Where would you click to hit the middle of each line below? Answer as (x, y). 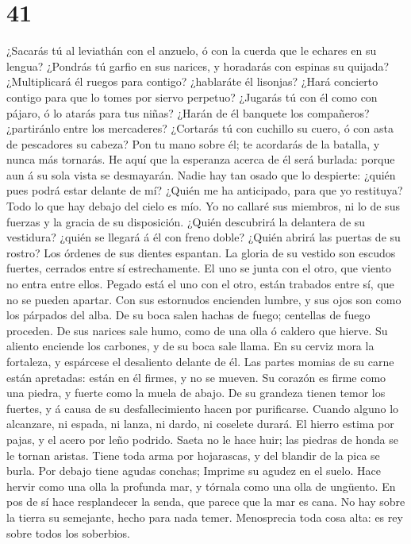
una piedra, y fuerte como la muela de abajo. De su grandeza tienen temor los (196, 393)
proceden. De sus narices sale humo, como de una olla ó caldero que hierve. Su (197, 330)
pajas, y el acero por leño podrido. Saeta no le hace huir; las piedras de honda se (203, 439)
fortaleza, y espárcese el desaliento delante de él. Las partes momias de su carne (200, 361)
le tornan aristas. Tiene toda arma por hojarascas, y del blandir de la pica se (193, 455)
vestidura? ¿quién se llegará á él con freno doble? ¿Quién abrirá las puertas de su (204, 237)
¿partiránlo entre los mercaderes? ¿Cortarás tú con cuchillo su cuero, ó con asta (200, 128)
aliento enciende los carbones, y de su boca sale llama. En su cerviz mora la (190, 346)
